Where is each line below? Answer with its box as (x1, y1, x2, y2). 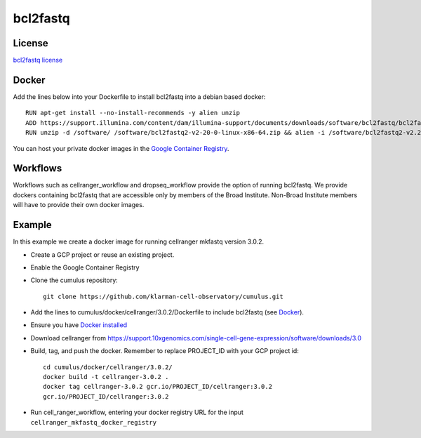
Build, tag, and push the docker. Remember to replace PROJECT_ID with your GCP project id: (30, 347, 300, 355)
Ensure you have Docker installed (30, 321, 128, 329)
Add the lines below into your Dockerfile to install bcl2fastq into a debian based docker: (13, 92, 266, 101)
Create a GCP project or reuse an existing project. (30, 250, 175, 259)
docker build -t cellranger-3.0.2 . (43, 373, 169, 381)
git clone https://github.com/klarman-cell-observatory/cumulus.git (43, 292, 283, 300)
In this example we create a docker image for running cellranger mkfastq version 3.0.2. (13, 237, 265, 246)
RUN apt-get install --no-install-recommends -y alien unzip (25, 109, 240, 117)
